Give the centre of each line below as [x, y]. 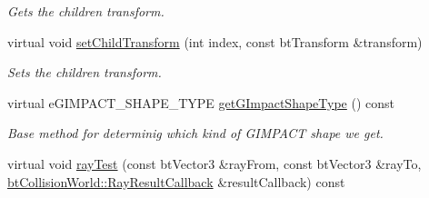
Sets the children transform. [85, 72]
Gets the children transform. [86, 11]
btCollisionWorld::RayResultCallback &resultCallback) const [176, 181]
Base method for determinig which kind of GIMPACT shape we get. [195, 133]
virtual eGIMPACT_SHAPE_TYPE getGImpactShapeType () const [201, 102]
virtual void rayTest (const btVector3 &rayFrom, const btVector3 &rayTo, [214, 163]
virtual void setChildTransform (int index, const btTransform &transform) [215, 41]
